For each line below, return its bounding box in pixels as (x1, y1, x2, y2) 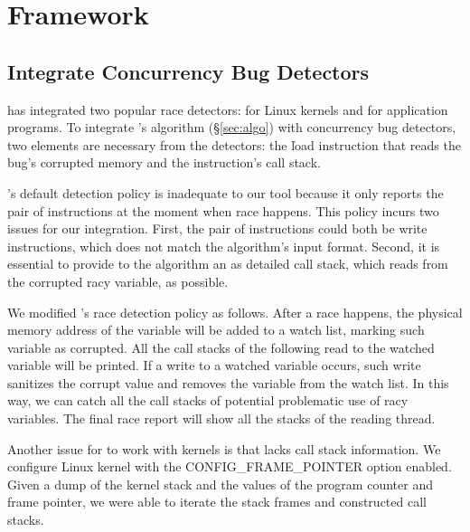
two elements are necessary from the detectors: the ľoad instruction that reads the (7, 135, 461, 154)
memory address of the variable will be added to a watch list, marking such (7, 320, 425, 339)
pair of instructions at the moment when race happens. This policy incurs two (7, 201, 439, 220)
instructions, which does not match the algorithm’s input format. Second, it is (7, 236, 440, 255)
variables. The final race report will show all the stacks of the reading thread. (7, 409, 436, 428)
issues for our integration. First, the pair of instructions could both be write (7, 219, 428, 238)
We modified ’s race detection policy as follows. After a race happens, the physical (7, 302, 463, 321)
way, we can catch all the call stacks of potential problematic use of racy (7, 391, 409, 410)
